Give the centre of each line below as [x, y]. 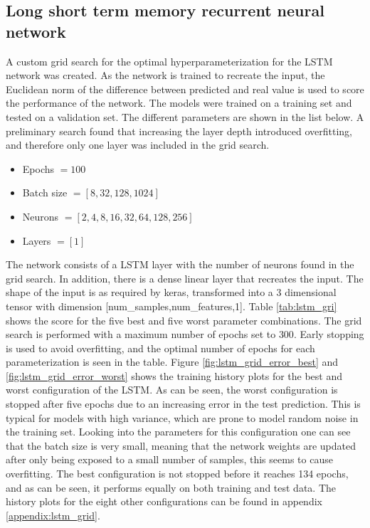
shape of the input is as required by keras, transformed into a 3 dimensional [171, 292]
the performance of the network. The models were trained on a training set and [179, 103]
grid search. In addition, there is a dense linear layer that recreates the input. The [185, 278]
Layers [37, 240]
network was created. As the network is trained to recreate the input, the [165, 75]
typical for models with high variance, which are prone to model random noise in [182, 417]
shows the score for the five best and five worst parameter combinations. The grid [184, 320]
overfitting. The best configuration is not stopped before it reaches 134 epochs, [177, 474]
